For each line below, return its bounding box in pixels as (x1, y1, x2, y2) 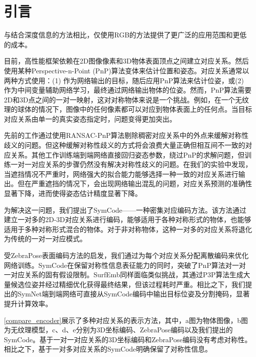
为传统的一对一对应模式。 (4, 233, 87, 244)
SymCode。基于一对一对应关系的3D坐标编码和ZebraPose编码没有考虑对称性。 (4, 334, 252, 344)
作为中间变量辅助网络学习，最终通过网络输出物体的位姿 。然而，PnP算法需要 (4, 85, 252, 95)
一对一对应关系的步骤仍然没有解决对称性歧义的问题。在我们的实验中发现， (10, 159, 252, 169)
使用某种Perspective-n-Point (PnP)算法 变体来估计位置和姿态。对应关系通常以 (4, 65, 249, 75)
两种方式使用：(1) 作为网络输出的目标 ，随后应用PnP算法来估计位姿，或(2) (4, 75, 244, 85)
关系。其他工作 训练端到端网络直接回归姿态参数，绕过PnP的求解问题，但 (10, 149, 245, 160)
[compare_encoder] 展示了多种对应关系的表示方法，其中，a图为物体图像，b (4, 315, 241, 325)
